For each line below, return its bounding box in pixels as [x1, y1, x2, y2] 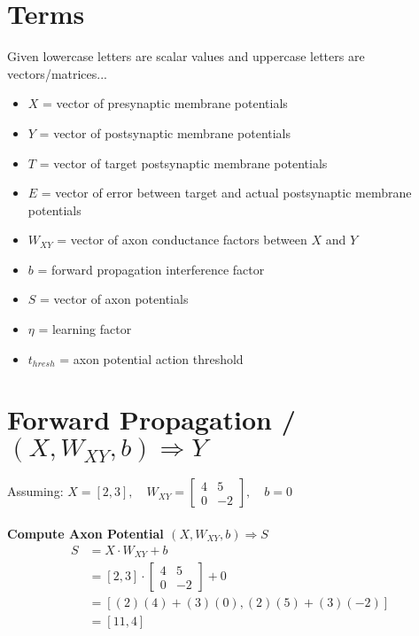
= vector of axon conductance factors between [57, 230, 307, 249]
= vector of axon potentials [40, 290, 189, 308]
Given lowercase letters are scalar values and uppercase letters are [7, 47, 365, 66]
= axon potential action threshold [59, 349, 244, 368]
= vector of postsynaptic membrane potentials [39, 123, 291, 142]
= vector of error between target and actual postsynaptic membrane [41, 183, 412, 202]
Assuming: [7, 482, 64, 500]
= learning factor [38, 320, 132, 338]
